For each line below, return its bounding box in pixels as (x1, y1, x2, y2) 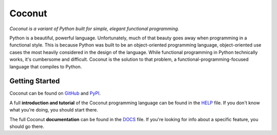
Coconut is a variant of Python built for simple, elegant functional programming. (9, 26, 180, 32)
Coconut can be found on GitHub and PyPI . (9, 90, 101, 97)
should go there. (9, 123, 45, 129)
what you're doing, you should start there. (9, 107, 98, 113)
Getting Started (9, 77, 60, 85)
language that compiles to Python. (9, 63, 82, 70)
